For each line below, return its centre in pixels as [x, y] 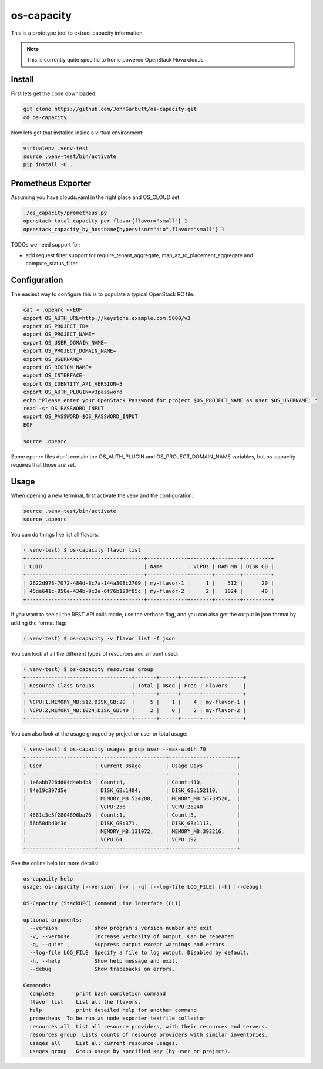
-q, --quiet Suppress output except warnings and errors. [129, 944]
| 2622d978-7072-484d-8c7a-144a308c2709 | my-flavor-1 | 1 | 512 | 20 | [149, 583]
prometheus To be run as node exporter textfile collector [118, 1018]
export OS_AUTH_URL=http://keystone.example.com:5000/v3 [107, 318]
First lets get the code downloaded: [54, 93]
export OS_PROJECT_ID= [56, 326]
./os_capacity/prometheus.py [65, 213]
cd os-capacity [45, 117]
